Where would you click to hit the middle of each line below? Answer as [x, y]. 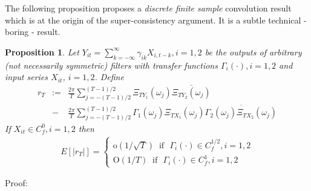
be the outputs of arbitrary [253, 52]
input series [27, 77]
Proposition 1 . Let [42, 52]
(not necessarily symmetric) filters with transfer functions [111, 65]
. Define [109, 77]
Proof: [16, 183]
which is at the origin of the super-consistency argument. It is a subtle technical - [156, 20]
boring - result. [33, 32]
